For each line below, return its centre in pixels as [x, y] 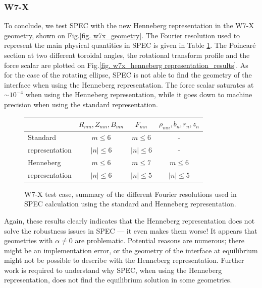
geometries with [29, 240]
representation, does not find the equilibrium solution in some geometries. [118, 280]
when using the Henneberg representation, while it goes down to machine [139, 94]
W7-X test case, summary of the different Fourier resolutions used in [130, 194]
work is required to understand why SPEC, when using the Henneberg [113, 270]
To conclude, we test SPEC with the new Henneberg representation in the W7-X [129, 25]
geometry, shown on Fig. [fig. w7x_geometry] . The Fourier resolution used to [122, 35]
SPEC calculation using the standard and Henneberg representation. [130, 204]
